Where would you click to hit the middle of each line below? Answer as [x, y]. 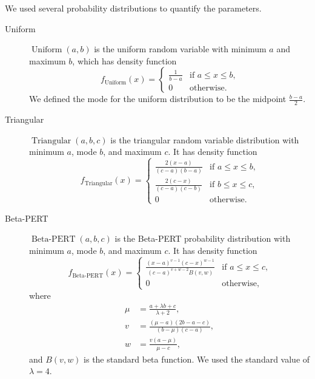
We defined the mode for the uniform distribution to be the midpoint [158, 99]
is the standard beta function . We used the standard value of [197, 359]
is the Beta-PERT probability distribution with [203, 238]
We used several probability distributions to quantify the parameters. [133, 8]
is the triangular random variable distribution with [205, 139]
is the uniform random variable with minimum [180, 49]
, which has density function [124, 60]
